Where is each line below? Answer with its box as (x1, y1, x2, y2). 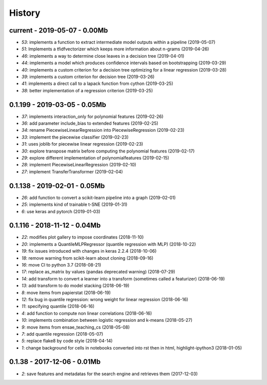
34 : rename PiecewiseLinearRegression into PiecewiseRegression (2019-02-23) (21, 127, 185, 133)
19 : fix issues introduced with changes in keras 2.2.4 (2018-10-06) (21, 248, 157, 254)
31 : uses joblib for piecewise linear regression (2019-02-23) (21, 141, 143, 147)
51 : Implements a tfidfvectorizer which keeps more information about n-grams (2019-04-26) (21, 46, 210, 52)
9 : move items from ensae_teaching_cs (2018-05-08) (21, 324, 130, 330)
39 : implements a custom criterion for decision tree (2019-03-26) (21, 74, 155, 80)
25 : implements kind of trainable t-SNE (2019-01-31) (21, 201, 128, 207)
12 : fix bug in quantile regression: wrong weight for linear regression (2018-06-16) (21, 296, 188, 302)
